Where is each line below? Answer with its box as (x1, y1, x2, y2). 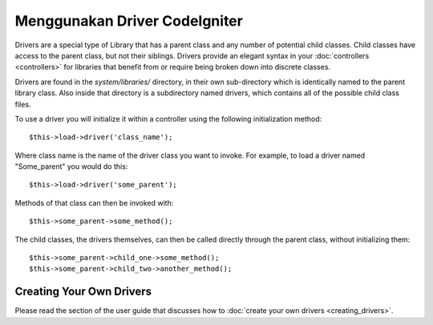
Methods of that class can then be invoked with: (14, 198, 174, 207)
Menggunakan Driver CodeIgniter (14, 12, 244, 30)
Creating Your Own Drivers (14, 285, 152, 299)
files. (14, 99, 31, 109)
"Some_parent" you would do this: (14, 162, 128, 171)
